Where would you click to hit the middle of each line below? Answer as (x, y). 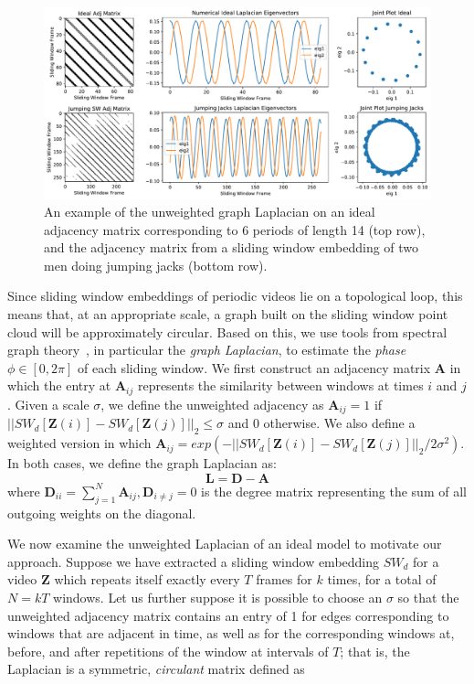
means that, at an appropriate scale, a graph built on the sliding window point (228, 314)
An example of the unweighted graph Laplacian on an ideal (210, 212)
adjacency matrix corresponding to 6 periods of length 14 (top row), (235, 229)
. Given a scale (48, 404)
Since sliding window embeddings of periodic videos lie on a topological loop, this (235, 296)
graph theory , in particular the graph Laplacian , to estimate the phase (207, 350)
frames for (284, 579)
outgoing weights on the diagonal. (102, 513)
